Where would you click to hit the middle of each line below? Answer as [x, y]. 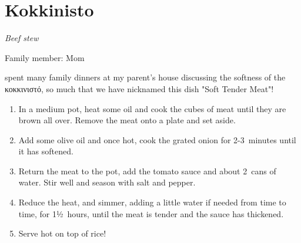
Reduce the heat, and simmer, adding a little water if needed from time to [152, 202]
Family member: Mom [45, 57]
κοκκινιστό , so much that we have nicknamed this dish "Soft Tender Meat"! [139, 88]
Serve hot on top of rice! [62, 233]
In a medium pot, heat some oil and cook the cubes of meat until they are [152, 108]
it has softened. [46, 151]
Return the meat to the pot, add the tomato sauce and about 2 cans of [147, 171]
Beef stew [22, 38]
